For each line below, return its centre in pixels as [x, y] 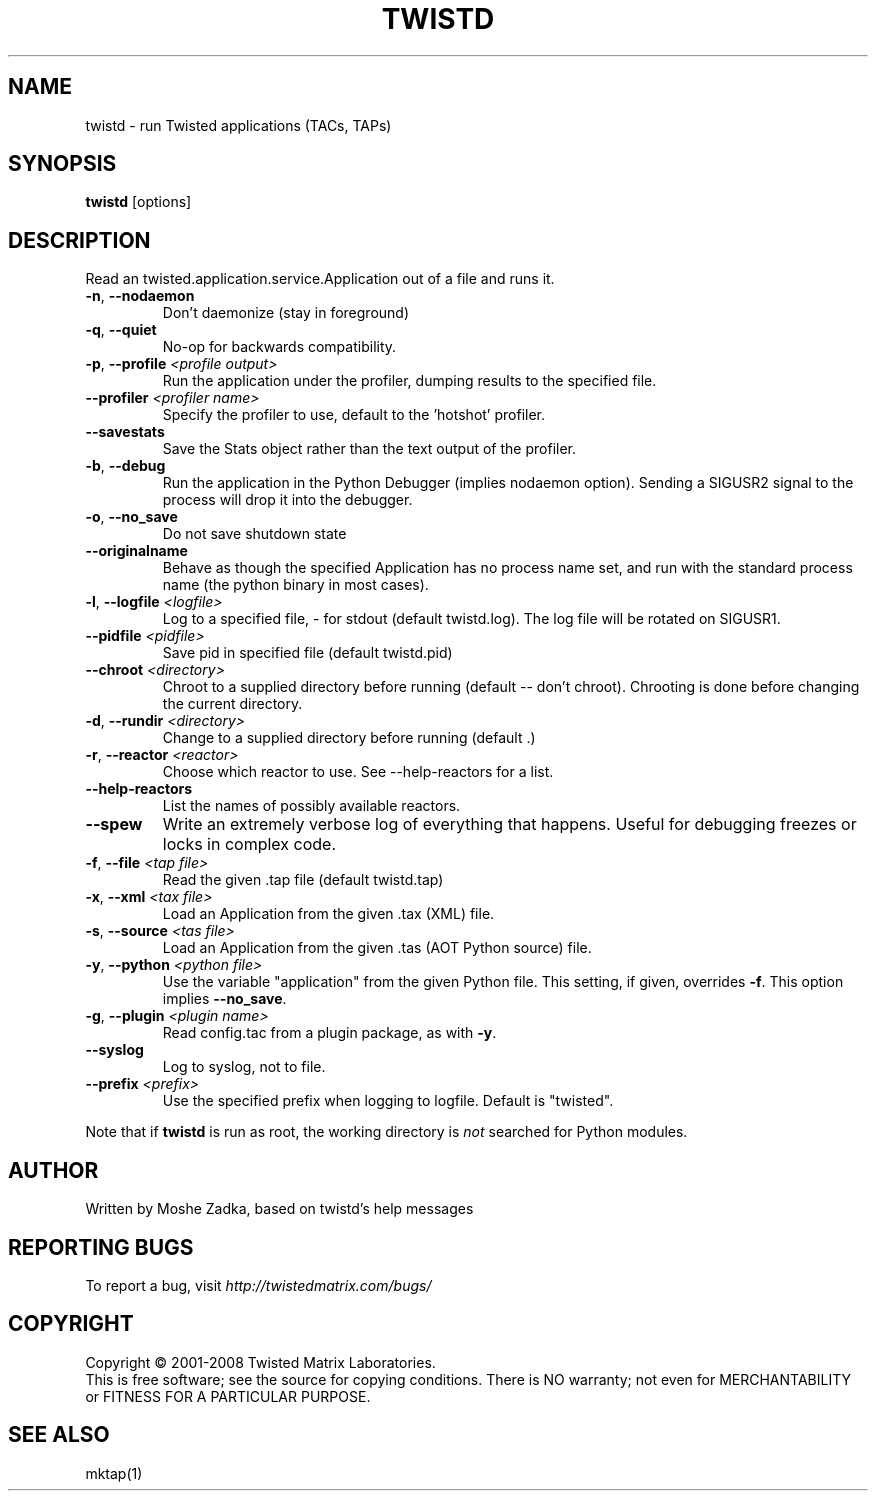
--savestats [125, 432]
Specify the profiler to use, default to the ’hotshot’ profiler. [354, 415]
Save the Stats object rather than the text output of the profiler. [369, 449]
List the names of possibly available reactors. [311, 806]
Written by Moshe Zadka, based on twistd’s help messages [279, 1209]
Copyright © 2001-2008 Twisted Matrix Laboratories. [260, 1362]
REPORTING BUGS [101, 1247]
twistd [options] [138, 202]
